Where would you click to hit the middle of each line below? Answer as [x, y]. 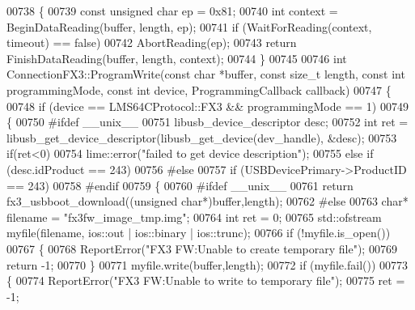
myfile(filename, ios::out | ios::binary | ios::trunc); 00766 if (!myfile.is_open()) [199, 233]
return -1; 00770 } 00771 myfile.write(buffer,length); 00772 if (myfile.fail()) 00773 [207, 264]
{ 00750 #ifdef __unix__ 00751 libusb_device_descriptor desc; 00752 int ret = [207, 122]
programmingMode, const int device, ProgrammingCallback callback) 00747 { [199, 89]
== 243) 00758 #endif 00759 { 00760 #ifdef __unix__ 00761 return [180, 185]
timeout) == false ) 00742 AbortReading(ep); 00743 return [152, 42]
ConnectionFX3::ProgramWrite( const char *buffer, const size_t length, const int [206, 74]
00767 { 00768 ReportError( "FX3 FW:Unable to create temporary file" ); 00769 [202, 248]
